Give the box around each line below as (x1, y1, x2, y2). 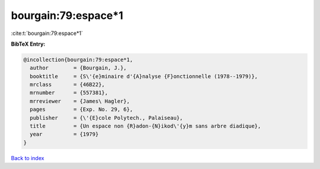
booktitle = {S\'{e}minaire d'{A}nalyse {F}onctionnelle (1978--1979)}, (30, 73, 258, 79)
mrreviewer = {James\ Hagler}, (30, 98, 130, 104)
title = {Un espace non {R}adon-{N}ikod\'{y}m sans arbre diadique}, (30, 123, 261, 130)
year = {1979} (30, 131, 99, 138)
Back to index (11, 154, 44, 161)
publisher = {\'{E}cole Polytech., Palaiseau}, (30, 114, 183, 121)
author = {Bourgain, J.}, (30, 65, 127, 71)
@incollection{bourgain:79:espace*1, (23, 56, 133, 63)
